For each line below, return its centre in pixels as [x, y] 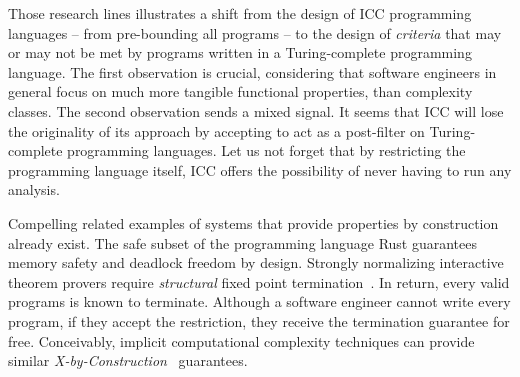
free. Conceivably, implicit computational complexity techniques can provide [241, 340]
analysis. [34, 189]
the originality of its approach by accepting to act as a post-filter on [216, 130]
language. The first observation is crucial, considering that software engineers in [252, 71]
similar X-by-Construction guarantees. [128, 360]
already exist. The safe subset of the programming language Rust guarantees [243, 242]
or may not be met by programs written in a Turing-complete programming [240, 52]
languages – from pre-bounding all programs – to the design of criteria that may [255, 32]
